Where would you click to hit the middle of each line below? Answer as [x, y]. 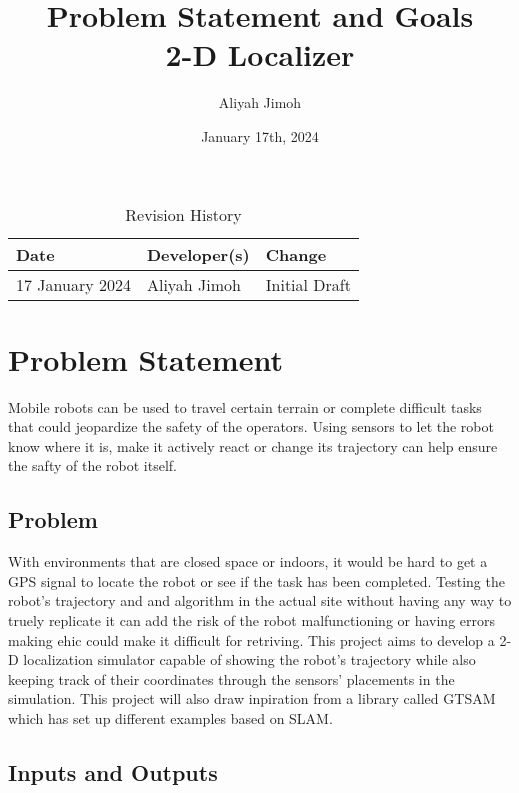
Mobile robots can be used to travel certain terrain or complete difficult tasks [245, 406]
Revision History [183, 214]
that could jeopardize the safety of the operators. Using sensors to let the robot [251, 426]
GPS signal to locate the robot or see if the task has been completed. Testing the [256, 580]
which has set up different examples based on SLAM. [170, 717]
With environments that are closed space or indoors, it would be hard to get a [248, 561]
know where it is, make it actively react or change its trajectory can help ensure [253, 445]
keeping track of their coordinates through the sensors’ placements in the [231, 678]
